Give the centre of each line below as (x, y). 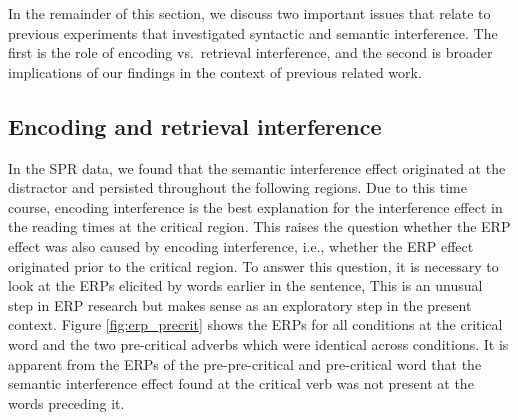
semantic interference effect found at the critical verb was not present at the (241, 383)
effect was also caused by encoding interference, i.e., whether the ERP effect (241, 245)
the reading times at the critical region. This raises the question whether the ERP (259, 226)
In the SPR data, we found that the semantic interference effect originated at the (257, 167)
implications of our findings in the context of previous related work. (215, 71)
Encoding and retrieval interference (195, 125)
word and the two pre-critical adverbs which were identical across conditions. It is (258, 343)
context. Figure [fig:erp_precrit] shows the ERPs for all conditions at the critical (255, 324)
